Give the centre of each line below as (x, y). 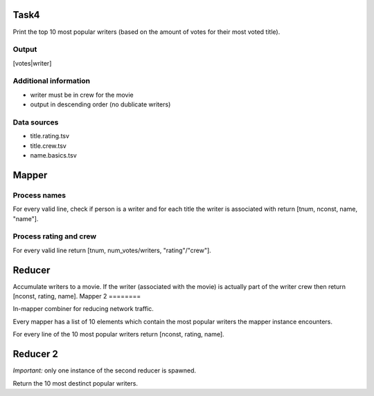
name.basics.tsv (54, 155)
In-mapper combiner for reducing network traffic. (83, 309)
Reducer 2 (35, 354)
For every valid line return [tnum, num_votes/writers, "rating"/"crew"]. (112, 250)
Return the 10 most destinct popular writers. (75, 383)
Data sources (36, 122)
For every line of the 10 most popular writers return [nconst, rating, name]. (118, 334)
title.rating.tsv (50, 136)
